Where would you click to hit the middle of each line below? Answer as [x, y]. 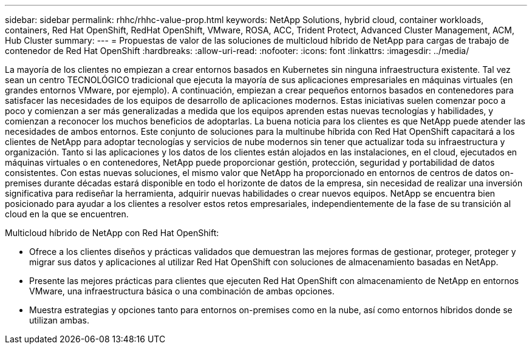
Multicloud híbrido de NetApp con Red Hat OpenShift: [112, 233]
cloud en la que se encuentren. [67, 214]
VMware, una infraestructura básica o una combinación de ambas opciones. [182, 291]
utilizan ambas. [59, 320]
